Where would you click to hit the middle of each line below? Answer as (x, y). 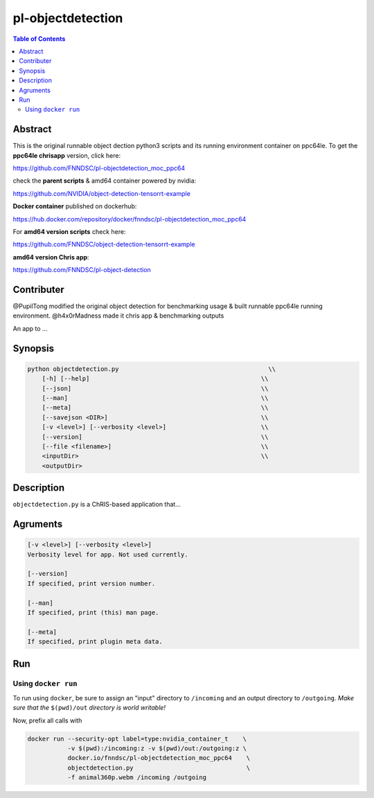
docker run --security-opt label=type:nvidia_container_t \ (137, 738)
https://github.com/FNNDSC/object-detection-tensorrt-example (104, 244)
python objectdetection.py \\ (152, 369)
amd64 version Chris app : (51, 257)
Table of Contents (39, 39)
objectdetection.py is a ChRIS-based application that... (97, 505)
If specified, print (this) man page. (93, 612)
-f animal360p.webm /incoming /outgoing (137, 778)
